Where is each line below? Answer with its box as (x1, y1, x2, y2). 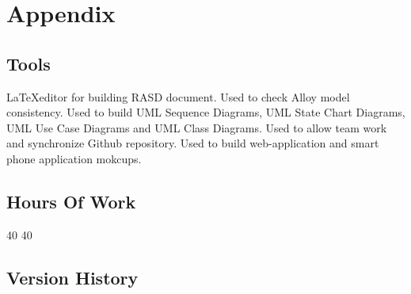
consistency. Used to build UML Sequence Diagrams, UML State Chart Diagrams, (6, 104, 405, 120)
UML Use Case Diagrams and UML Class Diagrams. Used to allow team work (6, 119, 387, 136)
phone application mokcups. (6, 150, 142, 166)
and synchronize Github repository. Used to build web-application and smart (6, 135, 379, 151)
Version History (6, 265, 139, 289)
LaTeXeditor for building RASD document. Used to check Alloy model (6, 88, 350, 105)
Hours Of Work (6, 189, 136, 213)
